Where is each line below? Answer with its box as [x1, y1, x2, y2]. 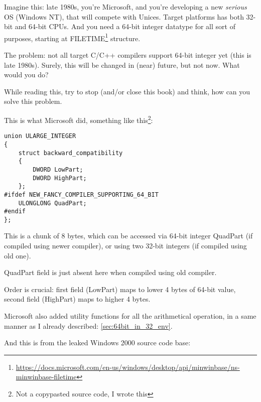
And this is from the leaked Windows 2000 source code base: [4, 337, 191, 348]
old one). [4, 250, 31, 260]
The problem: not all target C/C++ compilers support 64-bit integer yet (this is [4, 50, 251, 60]
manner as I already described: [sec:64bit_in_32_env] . [4, 320, 173, 331]
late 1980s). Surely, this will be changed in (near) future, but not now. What [4, 59, 240, 70]
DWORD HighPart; [33, 174, 87, 182]
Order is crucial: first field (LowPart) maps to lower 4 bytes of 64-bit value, [4, 284, 236, 294]
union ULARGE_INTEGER [4, 132, 76, 140]
